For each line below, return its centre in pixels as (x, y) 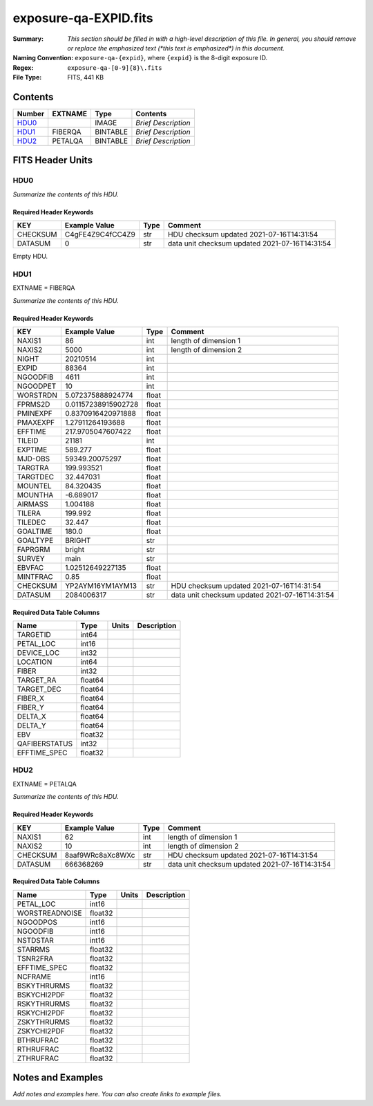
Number (31, 114)
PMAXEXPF (36, 423)
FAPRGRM (34, 550)
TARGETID (34, 635)
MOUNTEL (34, 486)
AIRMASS (32, 504)
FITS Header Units (53, 160)
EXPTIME (32, 450)
